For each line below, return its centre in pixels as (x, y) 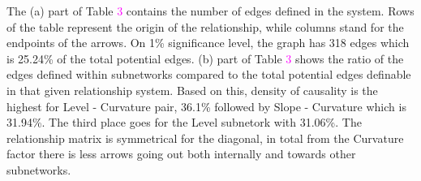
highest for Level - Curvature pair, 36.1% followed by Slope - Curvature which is (206, 106)
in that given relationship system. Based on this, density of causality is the (192, 90)
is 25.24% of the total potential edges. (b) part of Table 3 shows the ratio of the (205, 58)
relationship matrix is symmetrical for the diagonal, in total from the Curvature (205, 138)
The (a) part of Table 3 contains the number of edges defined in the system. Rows (210, 11)
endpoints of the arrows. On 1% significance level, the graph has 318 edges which (208, 43)
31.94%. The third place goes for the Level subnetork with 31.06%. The (184, 122)
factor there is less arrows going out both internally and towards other (181, 154)
